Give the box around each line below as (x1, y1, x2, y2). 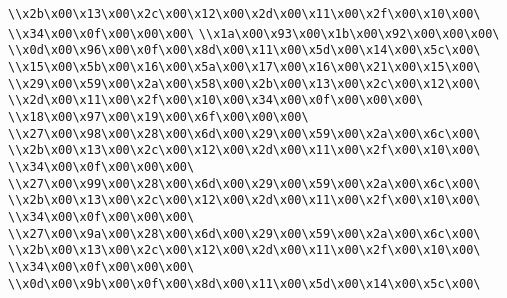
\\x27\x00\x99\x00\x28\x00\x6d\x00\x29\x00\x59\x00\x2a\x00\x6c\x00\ (8, 176, 481, 191)
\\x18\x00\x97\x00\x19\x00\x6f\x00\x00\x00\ (8, 109, 309, 124)
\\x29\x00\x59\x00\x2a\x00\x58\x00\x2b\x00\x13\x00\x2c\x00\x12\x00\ (8, 76, 481, 91)
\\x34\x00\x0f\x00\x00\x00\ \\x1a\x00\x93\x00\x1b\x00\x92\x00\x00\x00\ (8, 26, 500, 41)
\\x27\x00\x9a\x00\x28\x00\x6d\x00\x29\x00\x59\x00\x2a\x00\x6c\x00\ (8, 226, 481, 241)
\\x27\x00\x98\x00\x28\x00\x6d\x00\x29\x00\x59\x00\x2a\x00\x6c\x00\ (8, 126, 481, 141)
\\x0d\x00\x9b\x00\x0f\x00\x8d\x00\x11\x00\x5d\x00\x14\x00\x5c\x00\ (8, 276, 481, 291)
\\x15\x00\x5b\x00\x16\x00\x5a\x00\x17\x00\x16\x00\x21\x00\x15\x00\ (8, 59, 481, 74)
